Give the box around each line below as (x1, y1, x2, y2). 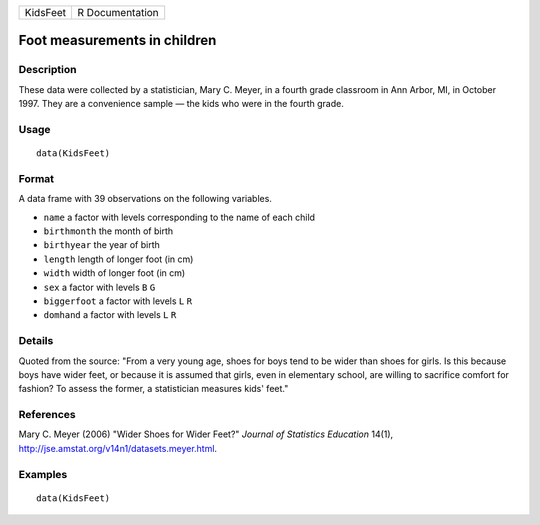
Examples (18, 467, 68, 481)
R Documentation (77, 6, 159, 19)
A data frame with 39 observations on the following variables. (18, 193, 272, 205)
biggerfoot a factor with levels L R (43, 295, 193, 307)
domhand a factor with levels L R (43, 309, 177, 321)
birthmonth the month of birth (43, 225, 174, 237)
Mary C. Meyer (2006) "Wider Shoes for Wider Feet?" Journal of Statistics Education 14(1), (18, 428, 394, 440)
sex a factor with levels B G (43, 281, 156, 293)
